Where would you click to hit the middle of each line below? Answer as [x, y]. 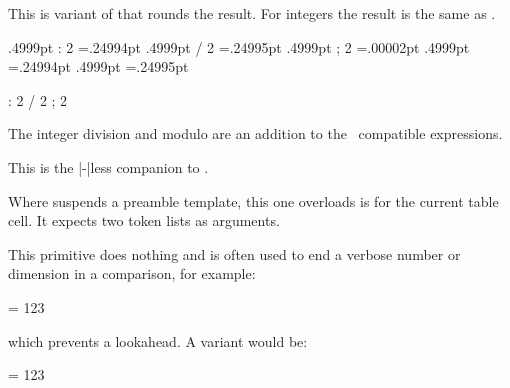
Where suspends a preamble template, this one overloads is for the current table [253, 200]
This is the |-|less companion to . [108, 166]
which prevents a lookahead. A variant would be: [158, 340]
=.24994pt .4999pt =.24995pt [98, 66]
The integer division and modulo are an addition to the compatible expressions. [255, 133]
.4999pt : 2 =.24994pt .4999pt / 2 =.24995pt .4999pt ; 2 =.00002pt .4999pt [239, 46]
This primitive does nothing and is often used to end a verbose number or [234, 253]
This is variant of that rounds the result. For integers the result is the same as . [252, 13]
